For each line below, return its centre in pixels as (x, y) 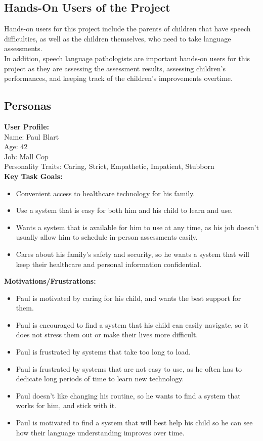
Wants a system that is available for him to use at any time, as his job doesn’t (137, 227)
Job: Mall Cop (26, 156)
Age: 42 (16, 146)
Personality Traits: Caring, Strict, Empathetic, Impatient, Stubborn (109, 166)
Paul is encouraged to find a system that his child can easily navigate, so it (132, 324)
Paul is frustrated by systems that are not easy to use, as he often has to (129, 368)
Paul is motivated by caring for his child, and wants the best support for (128, 298)
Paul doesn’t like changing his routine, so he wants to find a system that (128, 395)
